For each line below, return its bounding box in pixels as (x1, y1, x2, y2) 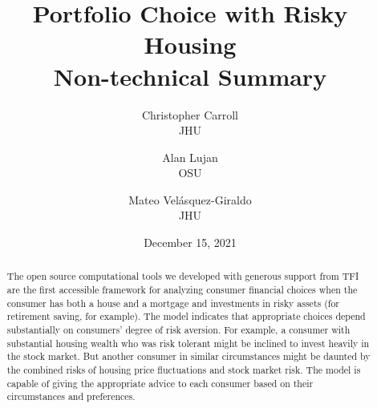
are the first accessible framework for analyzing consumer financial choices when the (6, 283, 358, 297)
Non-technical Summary (53, 59, 327, 92)
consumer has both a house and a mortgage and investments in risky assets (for (6, 296, 340, 309)
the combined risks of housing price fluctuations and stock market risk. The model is (6, 363, 361, 377)
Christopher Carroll (141, 106, 239, 123)
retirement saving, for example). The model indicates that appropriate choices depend (6, 309, 366, 323)
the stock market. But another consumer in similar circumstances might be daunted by (6, 349, 371, 363)
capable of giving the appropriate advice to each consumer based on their (6, 376, 314, 390)
